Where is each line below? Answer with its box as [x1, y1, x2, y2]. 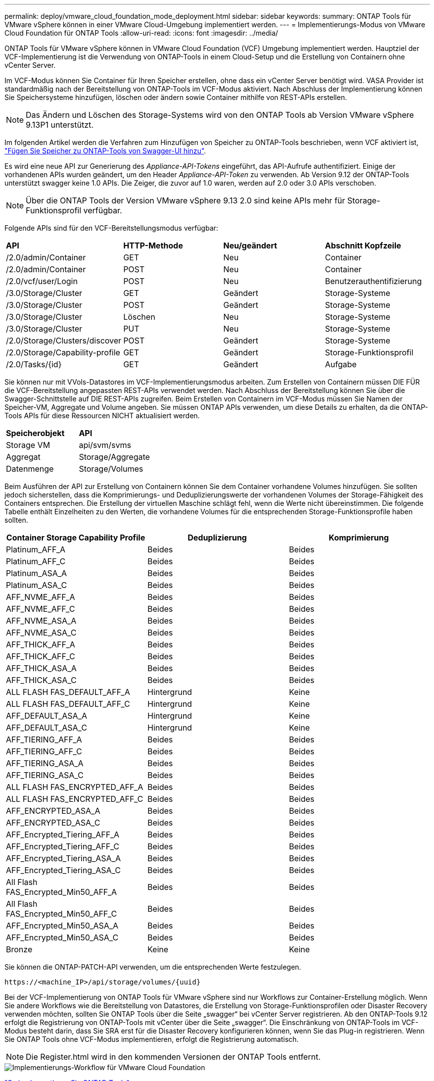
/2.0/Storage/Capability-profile [6, 347, 120, 357]
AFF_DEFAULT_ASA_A [6, 711, 87, 721]
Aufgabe [325, 359, 357, 369]
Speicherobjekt [6, 428, 65, 438]
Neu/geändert [223, 241, 277, 250]
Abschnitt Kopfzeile [325, 241, 401, 250]
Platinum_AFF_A [6, 544, 66, 554]
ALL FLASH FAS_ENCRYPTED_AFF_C [6, 794, 144, 804]
